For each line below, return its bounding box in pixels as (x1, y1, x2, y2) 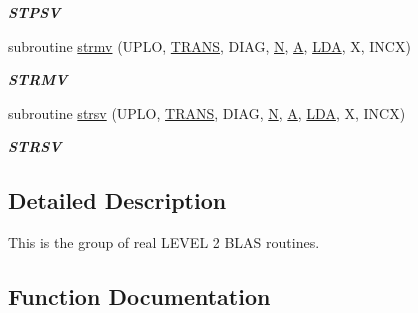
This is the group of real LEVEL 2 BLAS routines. (8, 232, 320, 253)
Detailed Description (8, 185, 227, 216)
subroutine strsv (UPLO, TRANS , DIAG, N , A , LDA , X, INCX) (8, 102, 406, 123)
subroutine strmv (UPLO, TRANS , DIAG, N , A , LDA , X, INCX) (8, 35, 411, 56)
